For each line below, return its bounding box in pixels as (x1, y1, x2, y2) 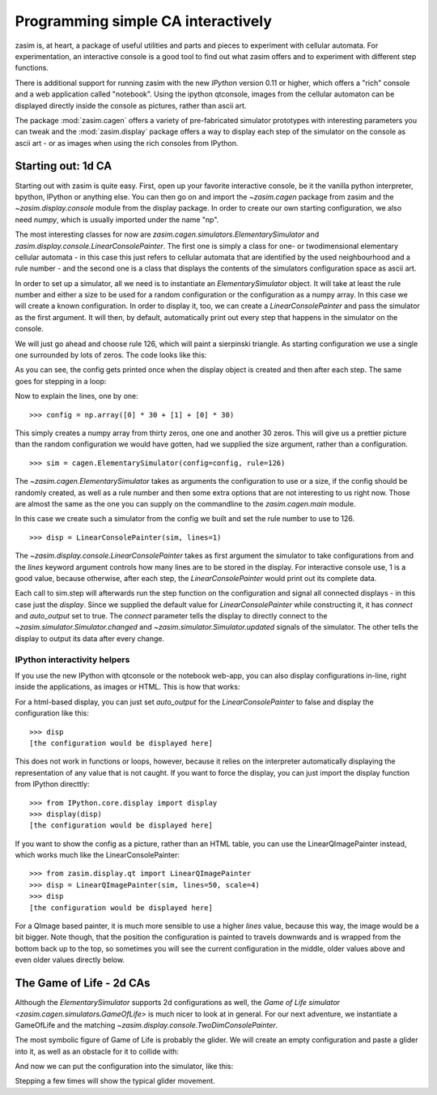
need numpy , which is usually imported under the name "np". (15, 215, 219, 225)
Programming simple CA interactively (15, 12, 273, 30)
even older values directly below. (15, 955, 125, 965)
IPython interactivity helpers (15, 653, 130, 665)
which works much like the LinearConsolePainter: (15, 850, 180, 860)
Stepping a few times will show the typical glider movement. (15, 1076, 216, 1086)
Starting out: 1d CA (15, 159, 112, 173)
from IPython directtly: (15, 779, 90, 789)
